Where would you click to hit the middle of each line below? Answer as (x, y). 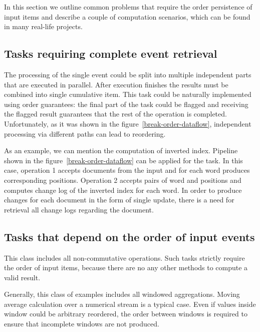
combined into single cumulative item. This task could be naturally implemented (128, 94)
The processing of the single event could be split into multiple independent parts (128, 74)
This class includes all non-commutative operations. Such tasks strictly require (124, 257)
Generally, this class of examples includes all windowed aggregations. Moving (122, 294)
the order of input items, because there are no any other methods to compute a (126, 267)
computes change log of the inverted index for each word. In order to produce (123, 190)
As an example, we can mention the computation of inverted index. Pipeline (121, 150)
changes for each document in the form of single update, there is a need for (119, 200)
